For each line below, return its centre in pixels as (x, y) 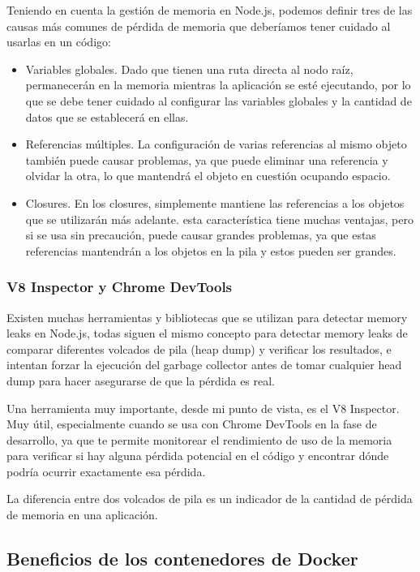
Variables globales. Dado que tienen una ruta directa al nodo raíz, (189, 69)
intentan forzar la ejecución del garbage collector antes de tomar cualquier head (204, 365)
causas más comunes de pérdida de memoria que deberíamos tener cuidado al (199, 26)
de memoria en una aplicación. (82, 515)
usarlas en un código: (59, 42)
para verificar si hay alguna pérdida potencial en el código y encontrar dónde (198, 456)
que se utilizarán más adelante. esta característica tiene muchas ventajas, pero (219, 219)
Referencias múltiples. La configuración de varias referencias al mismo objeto (216, 144)
